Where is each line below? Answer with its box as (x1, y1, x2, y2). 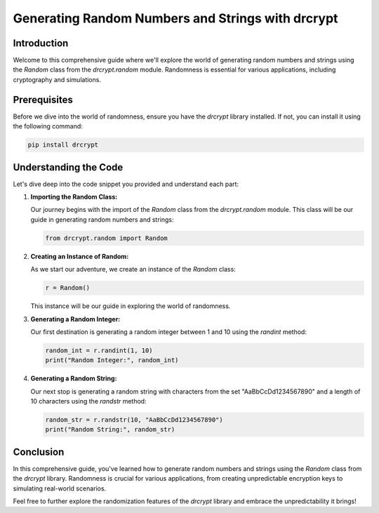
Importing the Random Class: (30, 193, 118, 201)
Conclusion (13, 446, 65, 458)
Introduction (13, 37, 69, 49)
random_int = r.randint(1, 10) (45, 346, 154, 354)
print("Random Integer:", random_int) (45, 357, 179, 364)
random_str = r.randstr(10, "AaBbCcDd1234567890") (45, 416, 224, 424)
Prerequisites (13, 93, 73, 105)
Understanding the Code (13, 161, 124, 173)
